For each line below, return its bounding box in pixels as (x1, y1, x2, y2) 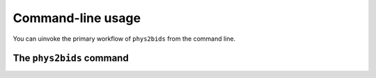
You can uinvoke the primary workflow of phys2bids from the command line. (13, 35, 236, 43)
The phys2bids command (13, 52, 129, 64)
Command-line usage (13, 10, 141, 26)
